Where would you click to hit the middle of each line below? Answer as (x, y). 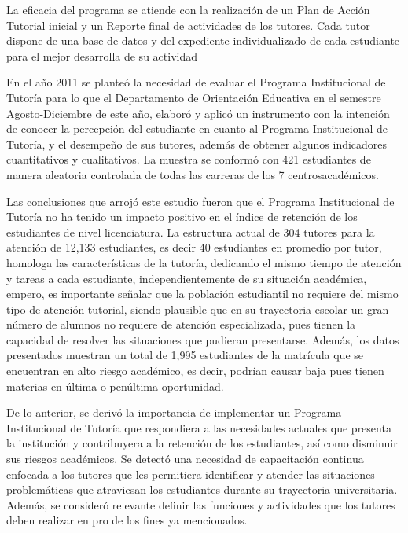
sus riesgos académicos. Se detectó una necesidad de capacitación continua (185, 459)
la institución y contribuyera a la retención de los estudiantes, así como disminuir (202, 443)
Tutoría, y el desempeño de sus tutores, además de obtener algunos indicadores (197, 143)
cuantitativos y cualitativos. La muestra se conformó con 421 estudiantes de (189, 159)
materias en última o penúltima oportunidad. (115, 386)
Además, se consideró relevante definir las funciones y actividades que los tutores (201, 504)
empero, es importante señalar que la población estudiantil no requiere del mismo (202, 294)
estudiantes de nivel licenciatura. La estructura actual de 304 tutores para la (191, 232)
